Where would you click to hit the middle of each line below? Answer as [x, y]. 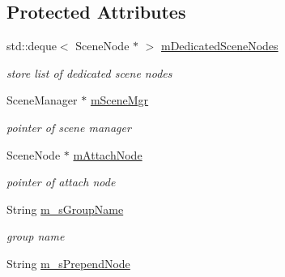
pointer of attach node [61, 182]
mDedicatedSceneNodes [220, 46]
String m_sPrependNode [68, 263]
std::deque [32, 46]
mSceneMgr [119, 100]
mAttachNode [108, 154]
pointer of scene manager [69, 127]
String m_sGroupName [65, 209]
